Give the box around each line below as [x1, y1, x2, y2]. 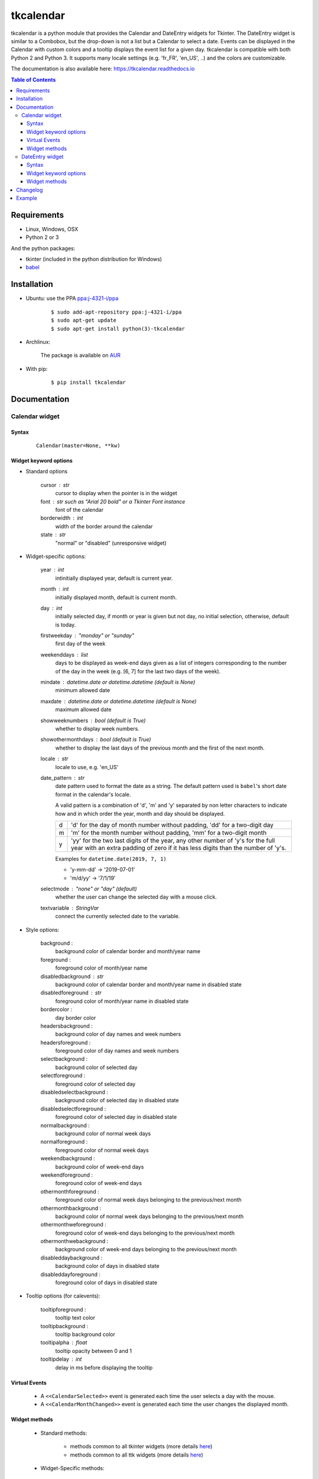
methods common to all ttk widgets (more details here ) [70, 1451, 204, 1458]
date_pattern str [40, 774, 85, 781]
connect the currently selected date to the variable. [55, 913, 180, 920]
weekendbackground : [40, 1155, 95, 1162]
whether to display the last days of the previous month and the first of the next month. [55, 744, 265, 751]
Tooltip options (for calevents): [25, 1293, 100, 1300]
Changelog [16, 186, 43, 193]
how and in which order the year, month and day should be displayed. [55, 810, 225, 817]
